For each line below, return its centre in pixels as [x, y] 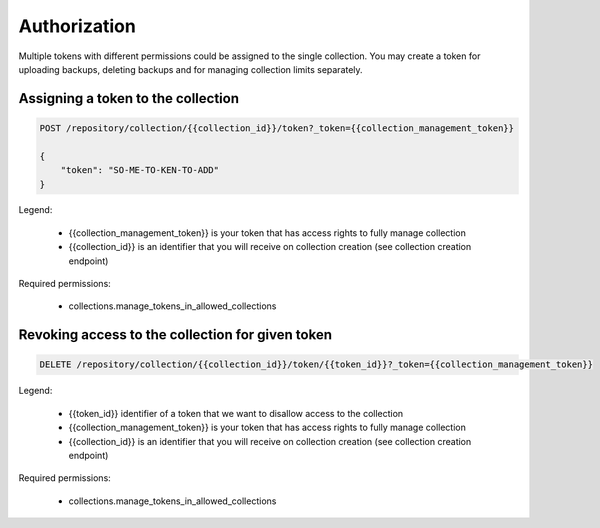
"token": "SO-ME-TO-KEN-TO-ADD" [140, 170]
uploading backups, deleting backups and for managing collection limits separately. [191, 69]
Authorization [77, 26]
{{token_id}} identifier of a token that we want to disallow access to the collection [236, 413]
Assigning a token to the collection [129, 98]
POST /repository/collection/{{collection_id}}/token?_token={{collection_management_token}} [277, 128]
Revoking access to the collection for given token [175, 335]
